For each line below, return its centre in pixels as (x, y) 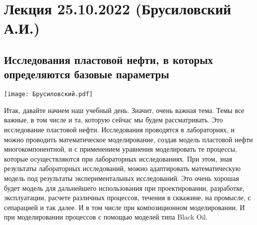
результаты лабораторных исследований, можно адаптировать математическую (122, 168)
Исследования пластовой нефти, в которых (109, 59)
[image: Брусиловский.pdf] (48, 94)
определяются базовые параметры (87, 74)
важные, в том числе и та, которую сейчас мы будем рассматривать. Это (114, 120)
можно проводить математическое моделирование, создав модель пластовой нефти (128, 139)
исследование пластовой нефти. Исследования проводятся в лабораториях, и (119, 129)
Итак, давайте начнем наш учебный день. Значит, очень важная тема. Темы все (124, 110)
